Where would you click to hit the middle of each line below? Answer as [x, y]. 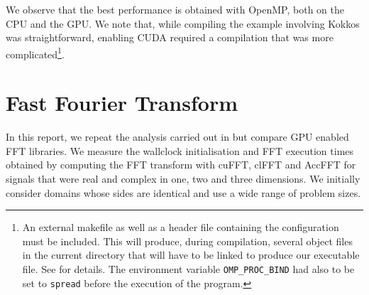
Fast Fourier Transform [122, 103]
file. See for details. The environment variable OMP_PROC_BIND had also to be [188, 268]
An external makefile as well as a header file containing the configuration [181, 227]
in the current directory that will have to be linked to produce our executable [191, 255]
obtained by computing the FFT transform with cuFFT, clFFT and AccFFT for [181, 165]
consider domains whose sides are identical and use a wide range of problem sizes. [183, 192]
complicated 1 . [35, 53]
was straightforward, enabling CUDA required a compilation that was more [170, 37]
